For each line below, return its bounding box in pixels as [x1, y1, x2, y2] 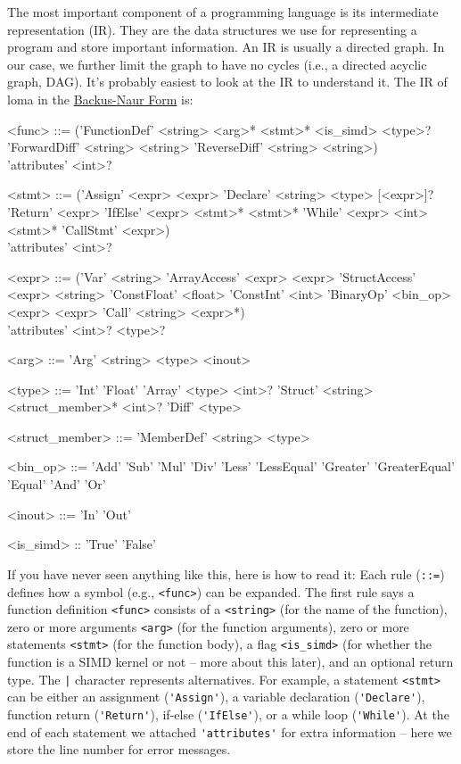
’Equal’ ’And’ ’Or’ [7, 475, 106, 494]
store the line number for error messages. [7, 740, 231, 759]
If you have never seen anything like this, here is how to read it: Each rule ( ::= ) [7, 564, 445, 583]
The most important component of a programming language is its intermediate [7, 3, 439, 21]
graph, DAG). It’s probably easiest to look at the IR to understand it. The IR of [7, 72, 448, 91]
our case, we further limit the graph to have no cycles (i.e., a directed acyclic [7, 54, 427, 73]
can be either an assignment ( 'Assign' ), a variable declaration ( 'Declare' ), [7, 687, 425, 706]
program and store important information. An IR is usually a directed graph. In [7, 37, 445, 56]
